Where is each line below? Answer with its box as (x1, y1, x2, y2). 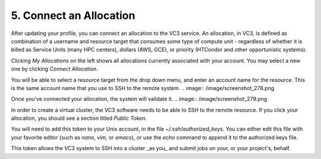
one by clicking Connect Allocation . (11, 65, 98, 72)
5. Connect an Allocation (11, 9, 136, 22)
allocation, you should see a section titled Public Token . (11, 115, 147, 122)
